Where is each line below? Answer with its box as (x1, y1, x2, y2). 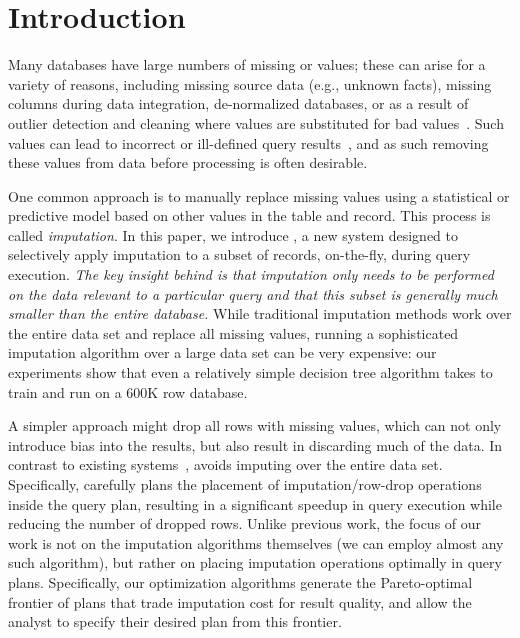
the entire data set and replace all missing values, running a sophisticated (8, 322, 459, 343)
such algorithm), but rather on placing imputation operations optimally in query (8, 552, 502, 573)
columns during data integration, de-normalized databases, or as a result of (8, 93, 469, 114)
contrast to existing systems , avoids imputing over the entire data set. (8, 454, 443, 475)
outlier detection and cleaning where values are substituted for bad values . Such (8, 112, 504, 133)
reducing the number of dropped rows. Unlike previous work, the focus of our (8, 513, 482, 534)
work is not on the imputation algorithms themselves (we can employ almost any (8, 532, 504, 553)
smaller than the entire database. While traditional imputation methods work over (8, 303, 512, 324)
